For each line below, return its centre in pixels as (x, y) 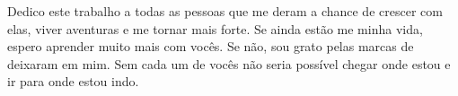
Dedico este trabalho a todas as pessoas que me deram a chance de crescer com (225, 11)
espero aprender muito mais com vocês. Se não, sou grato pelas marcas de (211, 46)
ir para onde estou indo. (73, 81)
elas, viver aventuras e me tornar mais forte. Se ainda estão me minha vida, (215, 28)
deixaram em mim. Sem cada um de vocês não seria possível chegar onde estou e (229, 63)
